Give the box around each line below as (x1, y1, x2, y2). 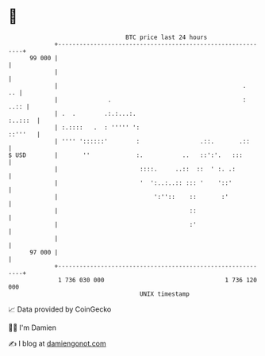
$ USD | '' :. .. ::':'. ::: (8, 151, 244, 159)
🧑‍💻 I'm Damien (8, 323, 57, 332)
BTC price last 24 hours (125, 33, 208, 41)
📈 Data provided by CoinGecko (8, 304, 112, 314)
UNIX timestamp (139, 289, 190, 298)
